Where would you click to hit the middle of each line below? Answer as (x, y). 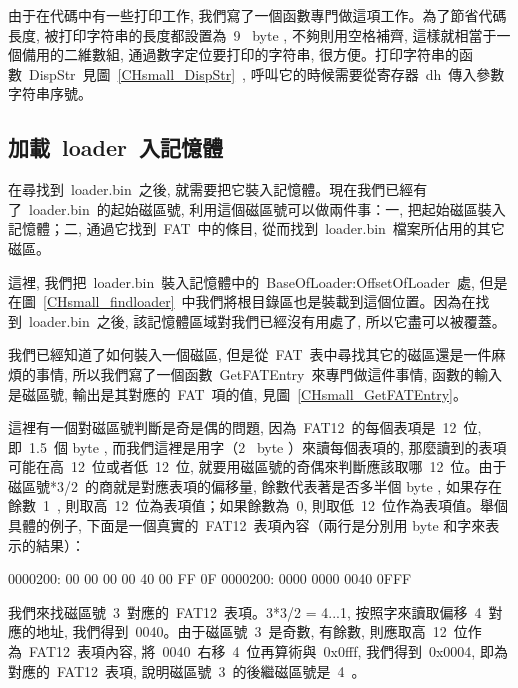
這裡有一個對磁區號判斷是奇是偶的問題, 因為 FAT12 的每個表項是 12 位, (245, 427)
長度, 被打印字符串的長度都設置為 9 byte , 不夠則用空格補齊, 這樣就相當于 (252, 34)
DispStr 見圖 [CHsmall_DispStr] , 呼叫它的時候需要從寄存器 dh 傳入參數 (266, 73)
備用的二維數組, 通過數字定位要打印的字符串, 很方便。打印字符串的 (240, 54)
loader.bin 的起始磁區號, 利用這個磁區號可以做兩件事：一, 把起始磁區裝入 (267, 208)
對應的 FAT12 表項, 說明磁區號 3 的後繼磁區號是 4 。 (187, 670)
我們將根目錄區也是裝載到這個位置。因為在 (335, 301)
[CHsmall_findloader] (109, 301)
